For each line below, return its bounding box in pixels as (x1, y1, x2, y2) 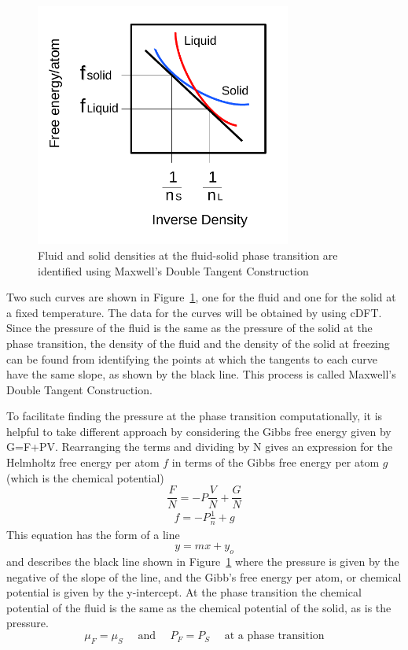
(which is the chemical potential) (6, 469, 164, 486)
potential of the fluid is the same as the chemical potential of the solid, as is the (6, 599, 391, 615)
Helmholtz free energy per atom (6, 454, 160, 471)
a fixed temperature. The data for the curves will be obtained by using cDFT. (6, 304, 382, 320)
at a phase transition (224, 630, 325, 642)
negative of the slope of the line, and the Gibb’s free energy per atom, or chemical (6, 568, 402, 585)
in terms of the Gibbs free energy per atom (171, 454, 380, 471)
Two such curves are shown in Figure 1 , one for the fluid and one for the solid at (6, 289, 396, 305)
